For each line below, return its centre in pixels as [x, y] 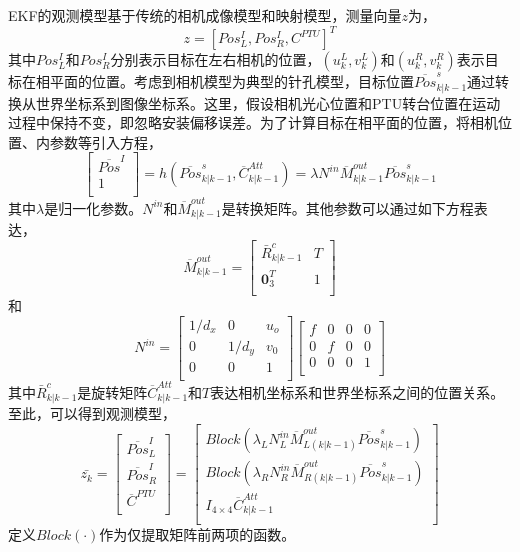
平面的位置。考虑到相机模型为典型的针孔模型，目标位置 [231, 81]
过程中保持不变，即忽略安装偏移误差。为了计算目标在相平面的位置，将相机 [253, 122]
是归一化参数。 [93, 207]
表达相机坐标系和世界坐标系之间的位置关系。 [357, 392]
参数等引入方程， [105, 141]
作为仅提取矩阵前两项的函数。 [197, 534]
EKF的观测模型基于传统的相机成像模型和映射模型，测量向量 [205, 15]
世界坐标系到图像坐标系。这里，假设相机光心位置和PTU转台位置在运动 [268, 102]
